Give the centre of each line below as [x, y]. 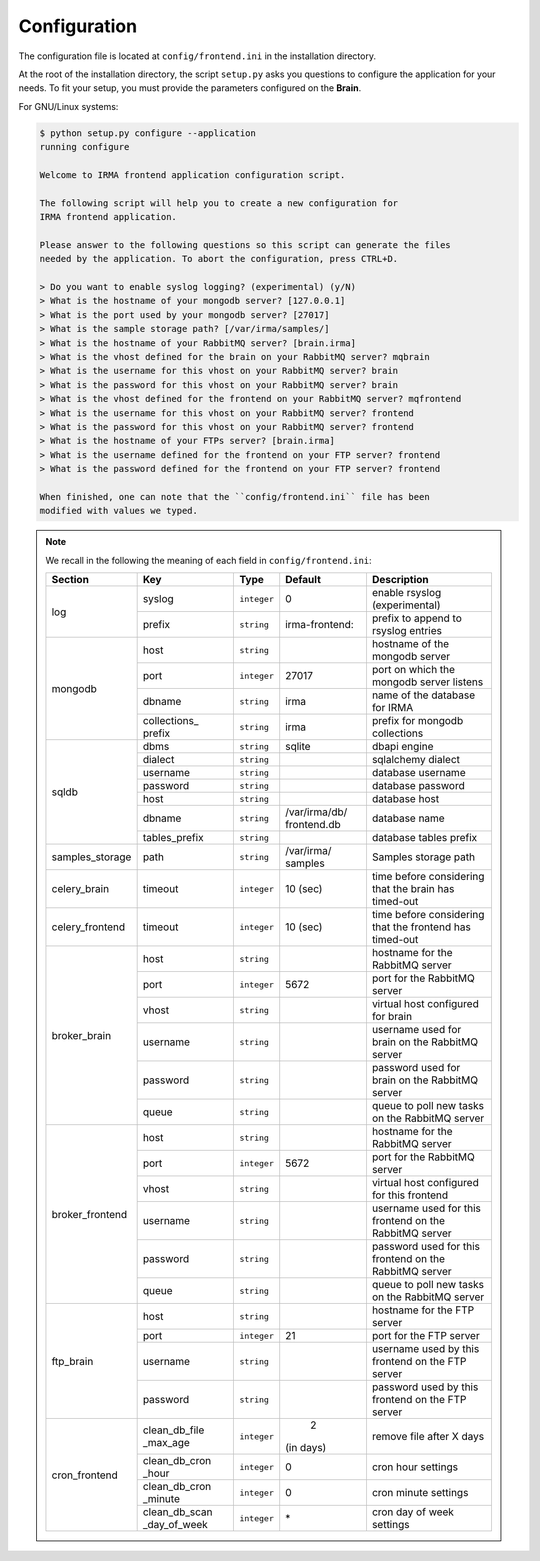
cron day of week [413, 1512]
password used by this [425, 1387]
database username [418, 773]
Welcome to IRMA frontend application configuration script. [192, 174]
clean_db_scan [177, 1512]
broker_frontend [89, 1214]
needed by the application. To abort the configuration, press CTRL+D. [219, 259]
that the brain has [413, 889]
